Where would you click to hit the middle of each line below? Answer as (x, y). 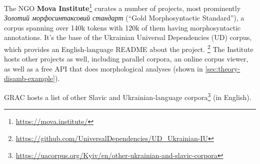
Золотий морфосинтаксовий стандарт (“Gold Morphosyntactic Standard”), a (124, 18)
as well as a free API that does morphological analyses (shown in (103, 68)
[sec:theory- (223, 68)
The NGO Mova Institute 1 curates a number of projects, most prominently (122, 7)
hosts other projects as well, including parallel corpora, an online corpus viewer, (126, 59)
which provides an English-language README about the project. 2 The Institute (129, 48)
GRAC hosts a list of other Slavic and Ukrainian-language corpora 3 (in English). (128, 96)
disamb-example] (29, 78)
